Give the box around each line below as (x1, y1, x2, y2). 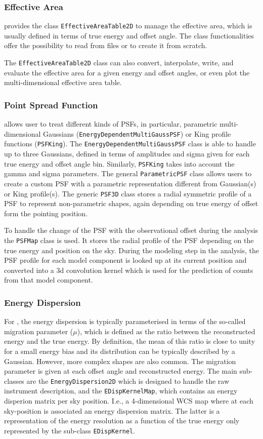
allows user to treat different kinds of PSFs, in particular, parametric (4, 118, 217, 129)
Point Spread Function (4, 98, 98, 111)
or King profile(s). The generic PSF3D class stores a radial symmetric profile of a (4, 188, 252, 198)
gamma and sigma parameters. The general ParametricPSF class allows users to (4, 168, 252, 179)
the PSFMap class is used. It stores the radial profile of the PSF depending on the (4, 234, 254, 245)
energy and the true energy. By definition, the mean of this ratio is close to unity (4, 336, 255, 346)
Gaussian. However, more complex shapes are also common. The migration (4, 355, 236, 366)
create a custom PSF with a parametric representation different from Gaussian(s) (4, 178, 256, 188)
